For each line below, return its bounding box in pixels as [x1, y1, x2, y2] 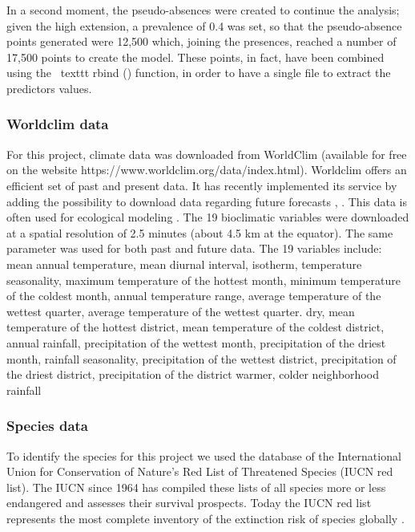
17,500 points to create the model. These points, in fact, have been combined [6, 48, 385, 65]
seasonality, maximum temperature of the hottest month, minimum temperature [6, 271, 401, 288]
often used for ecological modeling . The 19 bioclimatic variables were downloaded [6, 209, 409, 225]
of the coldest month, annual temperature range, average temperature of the [6, 287, 381, 304]
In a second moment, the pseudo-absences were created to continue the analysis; [6, 2, 400, 18]
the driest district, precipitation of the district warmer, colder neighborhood [6, 366, 379, 383]
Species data [6, 416, 89, 436]
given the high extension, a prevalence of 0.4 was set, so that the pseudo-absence [6, 17, 402, 34]
